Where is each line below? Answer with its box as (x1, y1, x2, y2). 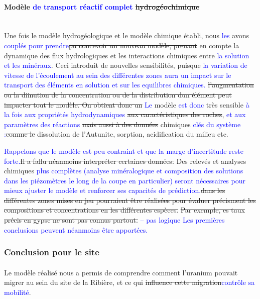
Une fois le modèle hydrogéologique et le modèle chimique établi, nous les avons (4, 30, 249, 41)
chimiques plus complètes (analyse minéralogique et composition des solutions (4, 165, 243, 176)
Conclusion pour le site (4, 246, 99, 258)
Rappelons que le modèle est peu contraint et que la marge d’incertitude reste (4, 145, 243, 156)
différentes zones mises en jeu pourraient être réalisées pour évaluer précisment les (4, 194, 256, 205)
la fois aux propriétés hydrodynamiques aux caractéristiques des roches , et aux (4, 109, 246, 120)
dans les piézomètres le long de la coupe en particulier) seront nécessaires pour (4, 175, 245, 185)
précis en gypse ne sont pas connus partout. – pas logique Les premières (4, 215, 225, 225)
